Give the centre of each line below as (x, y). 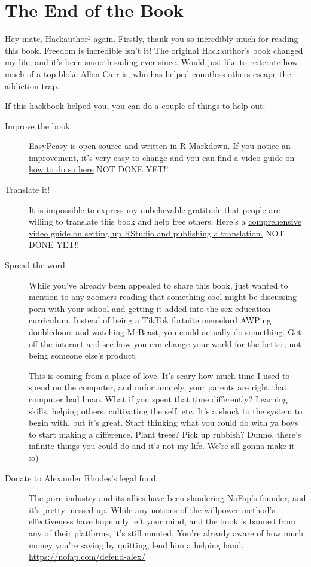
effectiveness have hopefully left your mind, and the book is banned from (162, 521)
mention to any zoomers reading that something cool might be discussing (163, 297)
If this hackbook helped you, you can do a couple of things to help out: (135, 106)
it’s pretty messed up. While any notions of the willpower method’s (152, 509)
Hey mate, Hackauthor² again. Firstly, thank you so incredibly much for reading (152, 39)
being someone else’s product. (83, 355)
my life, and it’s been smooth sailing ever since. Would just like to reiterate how (152, 62)
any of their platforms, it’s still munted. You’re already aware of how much (166, 533)
